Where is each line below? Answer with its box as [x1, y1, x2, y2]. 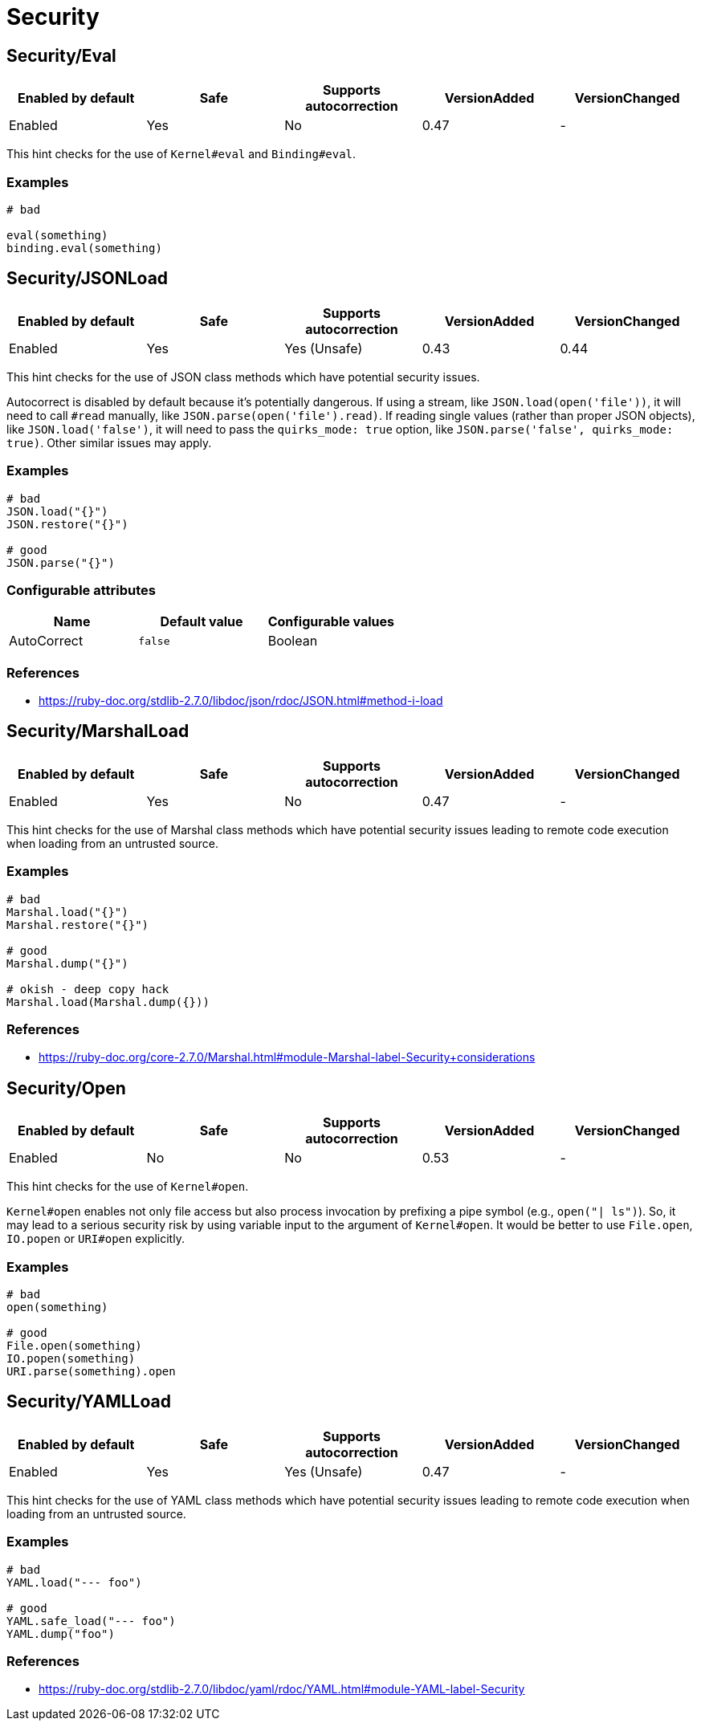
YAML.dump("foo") [6, 1627, 115, 1640]
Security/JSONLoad [6, 268, 169, 289]
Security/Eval [6, 45, 116, 66]
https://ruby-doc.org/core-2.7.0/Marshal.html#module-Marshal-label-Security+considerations [39, 1050, 536, 1065]
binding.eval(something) [6, 241, 162, 255]
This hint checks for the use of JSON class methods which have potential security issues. [6, 369, 480, 384]
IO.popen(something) [6, 1351, 136, 1365]
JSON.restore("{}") [6, 517, 128, 531]
